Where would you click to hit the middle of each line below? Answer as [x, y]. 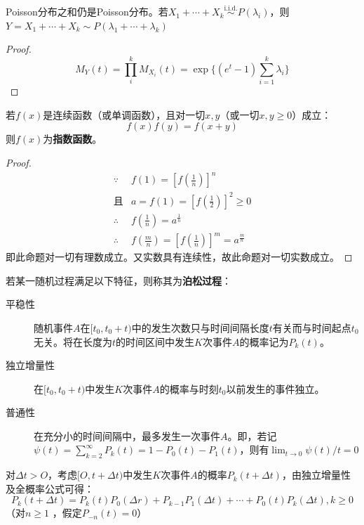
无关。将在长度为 [73, 341]
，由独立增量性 [316, 475]
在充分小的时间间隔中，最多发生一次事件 [127, 435]
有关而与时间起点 [312, 327]
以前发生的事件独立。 [275, 388]
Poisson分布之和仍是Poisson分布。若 [87, 12]
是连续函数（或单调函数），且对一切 [124, 114]
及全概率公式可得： [50, 488]
